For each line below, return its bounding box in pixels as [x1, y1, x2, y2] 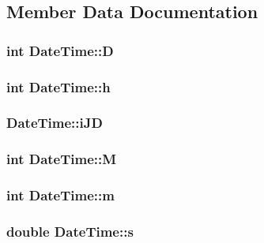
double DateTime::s [6, 221, 134, 241]
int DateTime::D [6, 40, 114, 60]
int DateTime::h [6, 77, 111, 96]
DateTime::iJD [6, 113, 103, 133]
